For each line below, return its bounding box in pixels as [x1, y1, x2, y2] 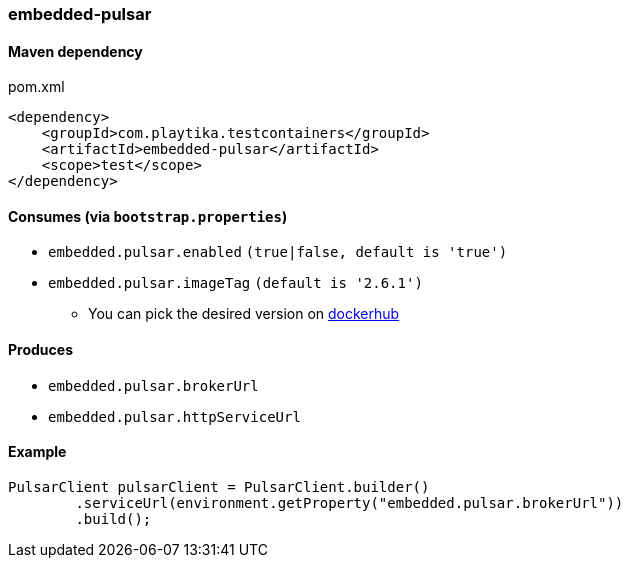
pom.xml [8, 78, 65, 96]
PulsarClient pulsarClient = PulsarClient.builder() [8, 478, 430, 495]
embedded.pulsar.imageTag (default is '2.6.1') [48, 275, 423, 292]
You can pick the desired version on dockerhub [88, 305, 400, 323]
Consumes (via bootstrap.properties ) [8, 207, 288, 225]
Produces [8, 341, 73, 359]
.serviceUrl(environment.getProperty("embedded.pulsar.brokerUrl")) [75, 494, 624, 511]
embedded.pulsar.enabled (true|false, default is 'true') [48, 244, 508, 261]
